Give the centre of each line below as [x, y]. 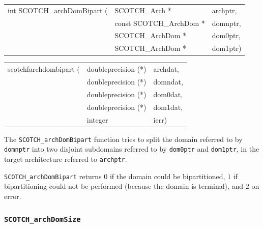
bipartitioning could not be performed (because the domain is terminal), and [124, 186]
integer [97, 119]
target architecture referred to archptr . [66, 159]
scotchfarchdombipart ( [44, 69]
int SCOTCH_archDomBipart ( [58, 10]
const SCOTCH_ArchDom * [160, 23]
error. [13, 196]
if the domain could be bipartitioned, [167, 176]
